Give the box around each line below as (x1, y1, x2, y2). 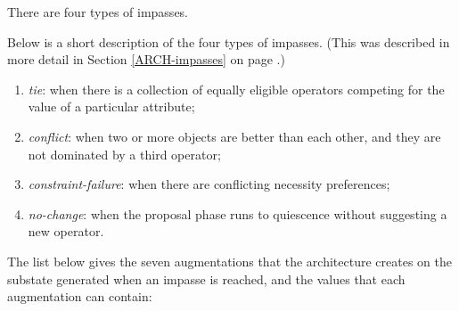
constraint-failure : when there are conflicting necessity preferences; (28, 175, 390, 193)
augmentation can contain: (7, 287, 152, 306)
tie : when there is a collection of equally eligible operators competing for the (28, 79, 445, 98)
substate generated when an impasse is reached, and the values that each (7, 269, 406, 288)
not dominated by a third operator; (28, 144, 221, 163)
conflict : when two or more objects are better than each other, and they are (28, 127, 441, 145)
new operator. (28, 222, 104, 241)
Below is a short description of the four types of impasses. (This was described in (7, 32, 450, 51)
